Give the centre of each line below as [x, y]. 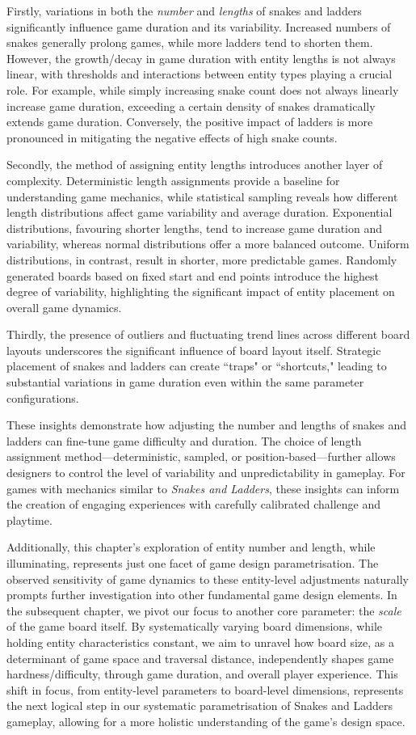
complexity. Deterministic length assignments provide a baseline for [173, 180]
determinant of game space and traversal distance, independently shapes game [200, 658]
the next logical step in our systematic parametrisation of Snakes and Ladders [200, 705]
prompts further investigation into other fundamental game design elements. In [202, 595]
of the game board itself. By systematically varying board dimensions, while [195, 626]
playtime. [29, 520]
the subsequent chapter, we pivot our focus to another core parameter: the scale [204, 610]
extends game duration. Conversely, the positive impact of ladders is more [190, 122]
